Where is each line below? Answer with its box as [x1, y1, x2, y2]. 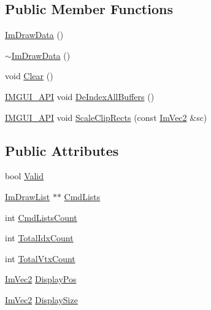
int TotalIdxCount [5, 231, 74, 244]
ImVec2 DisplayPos [5, 273, 77, 285]
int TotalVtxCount [5, 252, 75, 265]
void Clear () [5, 69, 53, 82]
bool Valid [5, 169, 44, 182]
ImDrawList [5, 190, 50, 203]
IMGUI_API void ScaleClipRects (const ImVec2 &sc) [5, 110, 207, 123]
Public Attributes [5, 141, 119, 160]
